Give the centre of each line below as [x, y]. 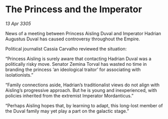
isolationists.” [19, 75]
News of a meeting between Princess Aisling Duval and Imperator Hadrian [83, 33]
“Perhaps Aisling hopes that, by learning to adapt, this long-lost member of [84, 105]
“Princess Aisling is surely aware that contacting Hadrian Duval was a [78, 58]
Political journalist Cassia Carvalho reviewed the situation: [66, 49]
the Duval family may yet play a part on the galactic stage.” [67, 111]
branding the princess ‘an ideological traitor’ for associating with [73, 69]
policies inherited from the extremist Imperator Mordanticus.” [69, 96]
